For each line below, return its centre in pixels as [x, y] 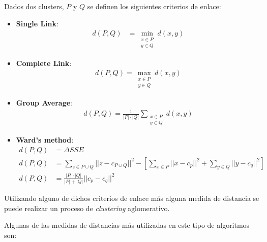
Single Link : [37, 23]
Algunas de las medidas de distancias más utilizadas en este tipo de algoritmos [127, 225]
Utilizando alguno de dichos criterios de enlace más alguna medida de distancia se [132, 198]
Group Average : [44, 103]
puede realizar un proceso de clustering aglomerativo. [87, 208]
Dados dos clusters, [34, 6]
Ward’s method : [45, 139]
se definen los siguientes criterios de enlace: [154, 6]
